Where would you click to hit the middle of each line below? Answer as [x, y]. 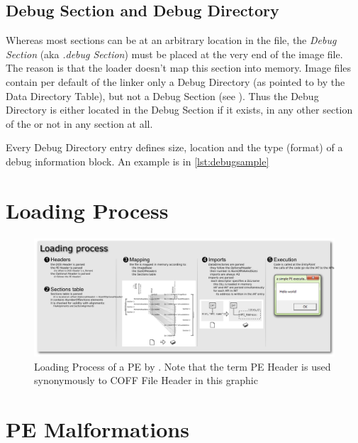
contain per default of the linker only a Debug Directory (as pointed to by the [175, 81]
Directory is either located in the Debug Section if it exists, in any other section [179, 110]
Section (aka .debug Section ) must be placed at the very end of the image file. [174, 54]
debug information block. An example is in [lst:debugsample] [138, 161]
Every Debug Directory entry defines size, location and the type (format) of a [174, 147]
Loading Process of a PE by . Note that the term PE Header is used [183, 366]
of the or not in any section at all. [79, 123]
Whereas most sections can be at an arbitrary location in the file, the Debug [171, 40]
